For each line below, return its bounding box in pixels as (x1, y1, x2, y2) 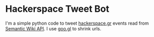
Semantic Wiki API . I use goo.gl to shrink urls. (5, 25, 102, 31)
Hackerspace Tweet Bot (5, 3, 109, 15)
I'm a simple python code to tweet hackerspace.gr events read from (5, 20, 149, 26)
